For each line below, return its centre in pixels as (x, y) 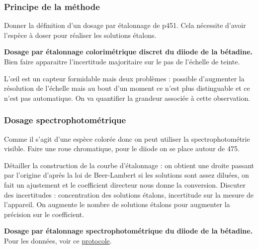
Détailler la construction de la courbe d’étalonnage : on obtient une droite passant (129, 165)
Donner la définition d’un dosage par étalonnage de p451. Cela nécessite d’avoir (125, 25)
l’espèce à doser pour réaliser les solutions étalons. (80, 35)
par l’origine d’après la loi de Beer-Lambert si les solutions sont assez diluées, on (127, 175)
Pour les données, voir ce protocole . (58, 240)
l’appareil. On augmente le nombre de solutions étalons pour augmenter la (117, 204)
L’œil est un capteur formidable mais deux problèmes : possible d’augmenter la (124, 78)
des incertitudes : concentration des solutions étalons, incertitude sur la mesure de (129, 194)
